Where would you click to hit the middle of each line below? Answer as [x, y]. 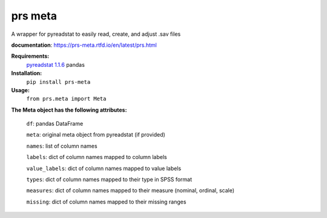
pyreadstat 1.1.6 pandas [55, 64]
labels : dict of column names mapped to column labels [97, 157]
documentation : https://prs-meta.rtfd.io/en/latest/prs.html [84, 45]
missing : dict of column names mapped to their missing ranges [106, 202]
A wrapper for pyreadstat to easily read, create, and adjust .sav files [96, 34]
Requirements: [30, 56]
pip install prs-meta [58, 82]
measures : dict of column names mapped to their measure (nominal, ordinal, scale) [130, 191]
